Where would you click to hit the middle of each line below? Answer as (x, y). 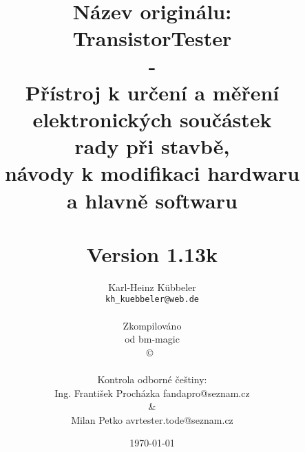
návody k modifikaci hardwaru (152, 173)
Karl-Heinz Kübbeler (152, 287)
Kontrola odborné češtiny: (152, 379)
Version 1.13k (152, 254)
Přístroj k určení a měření (152, 92)
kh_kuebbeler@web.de (152, 300)
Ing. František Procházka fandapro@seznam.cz (152, 392)
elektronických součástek (152, 119)
